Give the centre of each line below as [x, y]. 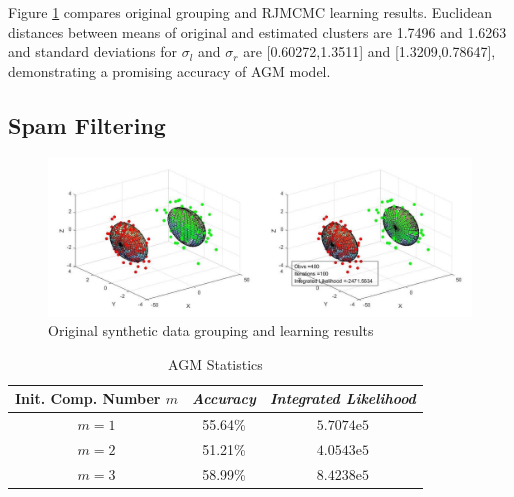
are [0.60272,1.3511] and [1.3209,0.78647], [369, 51]
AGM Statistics [215, 363]
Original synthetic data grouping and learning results [211, 330]
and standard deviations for [93, 51]
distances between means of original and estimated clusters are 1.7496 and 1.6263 [257, 31]
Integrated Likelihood [342, 398]
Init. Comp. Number [88, 398]
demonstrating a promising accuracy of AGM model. [169, 70]
